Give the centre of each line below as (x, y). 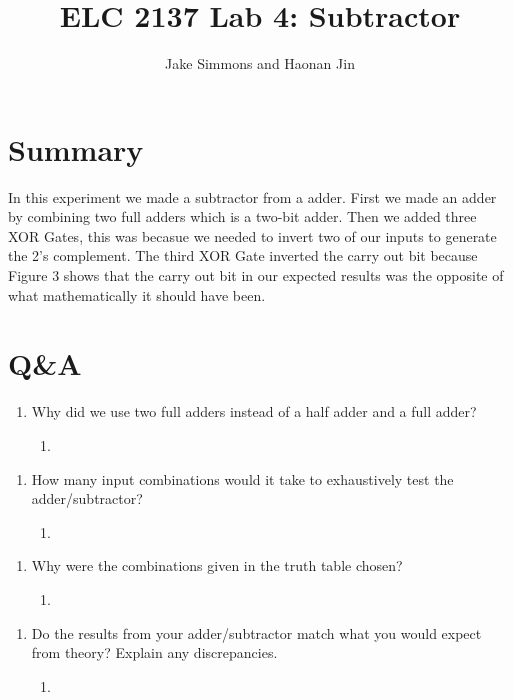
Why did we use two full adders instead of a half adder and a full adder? (254, 411)
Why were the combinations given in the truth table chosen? (217, 565)
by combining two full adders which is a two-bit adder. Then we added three (242, 216)
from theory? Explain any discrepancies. (154, 652)
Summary (76, 148)
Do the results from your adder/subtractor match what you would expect (256, 632)
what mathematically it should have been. (137, 294)
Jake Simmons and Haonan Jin (260, 63)
